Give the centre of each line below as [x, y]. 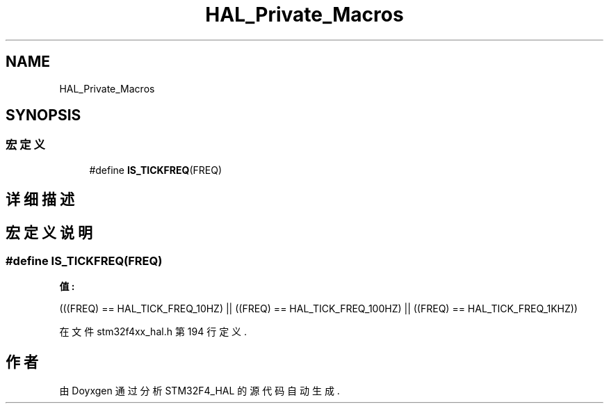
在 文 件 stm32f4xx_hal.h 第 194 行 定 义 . [153, 332]
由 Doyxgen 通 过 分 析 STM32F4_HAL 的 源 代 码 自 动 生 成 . [200, 391]
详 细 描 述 [40, 200]
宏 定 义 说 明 [49, 232]
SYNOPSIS [43, 115]
